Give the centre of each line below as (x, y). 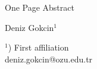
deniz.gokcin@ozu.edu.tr (49, 59)
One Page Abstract (40, 7)
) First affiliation (38, 47)
